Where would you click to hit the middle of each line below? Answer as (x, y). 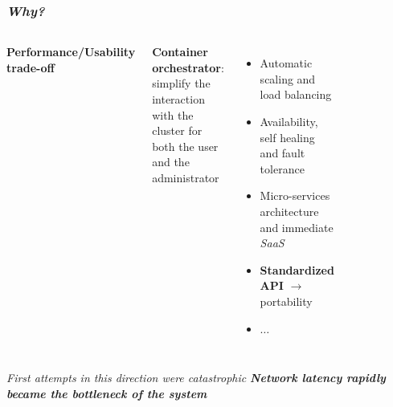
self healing (287, 137)
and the (171, 162)
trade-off (31, 67)
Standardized (297, 269)
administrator (186, 177)
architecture (289, 211)
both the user (185, 146)
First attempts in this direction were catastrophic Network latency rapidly (196, 378)
